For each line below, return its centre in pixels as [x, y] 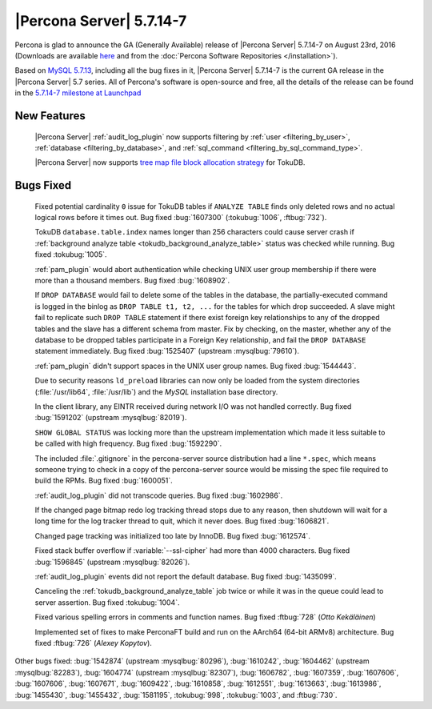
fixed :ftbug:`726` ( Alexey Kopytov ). [93, 643]
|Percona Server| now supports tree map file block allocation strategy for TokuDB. [170, 162]
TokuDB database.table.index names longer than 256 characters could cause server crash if [195, 232]
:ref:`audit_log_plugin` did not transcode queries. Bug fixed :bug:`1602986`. [159, 495]
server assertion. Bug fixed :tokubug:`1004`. [107, 602]
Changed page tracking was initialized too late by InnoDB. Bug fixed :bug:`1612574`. [173, 535]
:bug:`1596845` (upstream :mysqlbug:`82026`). [112, 562]
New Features [50, 116]
